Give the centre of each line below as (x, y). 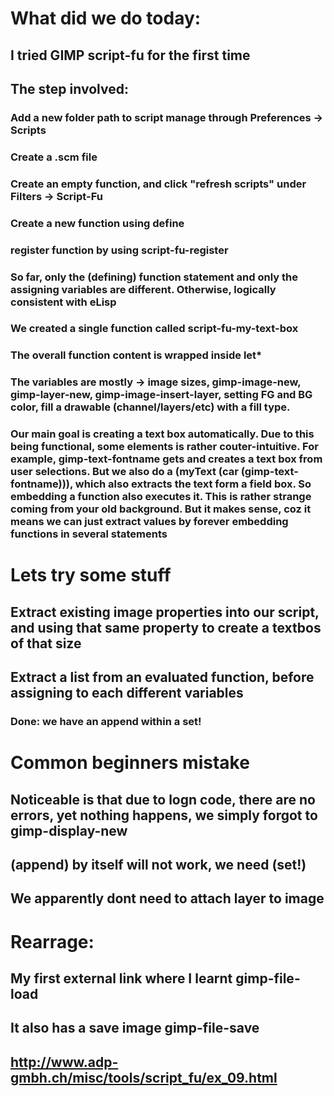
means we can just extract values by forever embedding (149, 522)
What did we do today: (106, 18)
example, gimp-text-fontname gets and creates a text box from (166, 459)
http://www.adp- (64, 1062)
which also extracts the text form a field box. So (193, 484)
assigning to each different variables (127, 693)
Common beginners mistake (130, 763)
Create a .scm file (54, 157)
